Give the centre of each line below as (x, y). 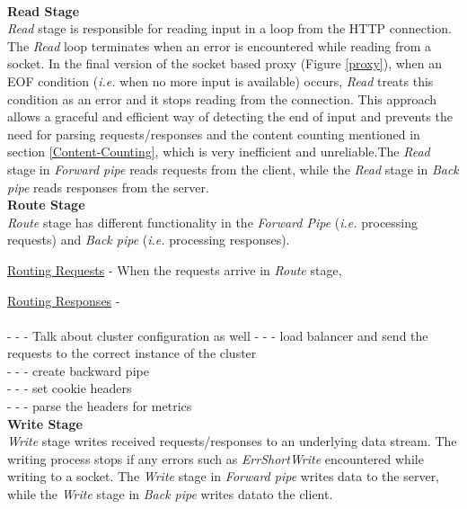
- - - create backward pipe (78, 370)
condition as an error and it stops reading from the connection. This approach (222, 98)
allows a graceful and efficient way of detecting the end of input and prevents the (230, 116)
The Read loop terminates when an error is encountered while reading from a (220, 45)
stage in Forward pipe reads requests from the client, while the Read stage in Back (233, 169)
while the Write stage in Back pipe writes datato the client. (170, 494)
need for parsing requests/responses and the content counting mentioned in (214, 134)
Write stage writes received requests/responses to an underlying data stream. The (232, 441)
